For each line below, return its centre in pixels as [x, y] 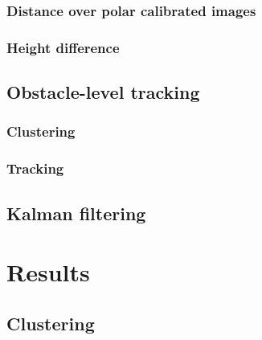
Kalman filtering [76, 213]
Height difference [63, 47]
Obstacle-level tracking [103, 92]
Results [48, 272]
